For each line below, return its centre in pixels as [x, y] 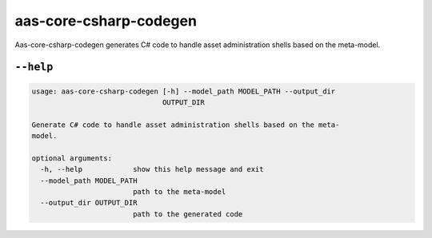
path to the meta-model [179, 192]
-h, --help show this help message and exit [152, 169]
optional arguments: [72, 158]
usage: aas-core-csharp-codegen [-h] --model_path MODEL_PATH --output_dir [184, 91]
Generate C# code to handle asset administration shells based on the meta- [186, 125]
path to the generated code [188, 214]
